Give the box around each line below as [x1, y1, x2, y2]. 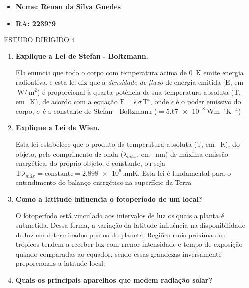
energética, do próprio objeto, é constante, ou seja [15, 158, 165, 168]
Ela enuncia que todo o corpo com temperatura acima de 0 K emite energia [15, 67, 244, 78]
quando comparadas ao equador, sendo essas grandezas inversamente [15, 248, 222, 259]
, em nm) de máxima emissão [137, 148, 228, 158]
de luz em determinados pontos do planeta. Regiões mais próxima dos [15, 229, 225, 239]
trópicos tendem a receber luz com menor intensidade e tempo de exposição [15, 239, 243, 249]
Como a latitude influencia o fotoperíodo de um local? [15, 193, 202, 204]
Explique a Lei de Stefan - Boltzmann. [15, 51, 149, 61]
